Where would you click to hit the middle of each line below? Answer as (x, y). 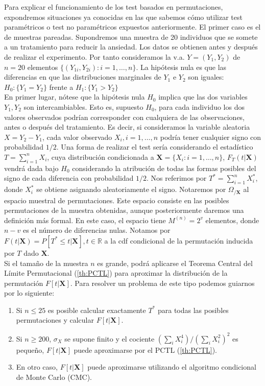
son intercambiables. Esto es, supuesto (83, 106)
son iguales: (206, 77)
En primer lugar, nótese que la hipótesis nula (75, 97)
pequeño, (30, 349)
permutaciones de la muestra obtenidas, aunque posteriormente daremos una (124, 210)
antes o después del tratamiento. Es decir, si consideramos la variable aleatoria (127, 127)
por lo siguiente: (29, 293)
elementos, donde (232, 220)
